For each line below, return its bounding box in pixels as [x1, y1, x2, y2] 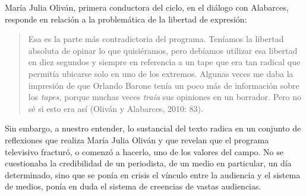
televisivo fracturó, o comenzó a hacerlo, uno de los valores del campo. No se [5, 145, 284, 158]
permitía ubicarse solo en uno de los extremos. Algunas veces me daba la [28, 67, 294, 79]
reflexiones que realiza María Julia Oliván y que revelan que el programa [5, 133, 269, 146]
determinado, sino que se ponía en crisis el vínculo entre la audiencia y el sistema [5, 168, 301, 181]
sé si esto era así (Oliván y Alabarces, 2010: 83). [28, 102, 203, 114]
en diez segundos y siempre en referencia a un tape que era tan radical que [28, 56, 301, 68]
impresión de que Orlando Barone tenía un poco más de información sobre [28, 79, 299, 91]
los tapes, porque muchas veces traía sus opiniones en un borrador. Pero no [28, 91, 301, 103]
